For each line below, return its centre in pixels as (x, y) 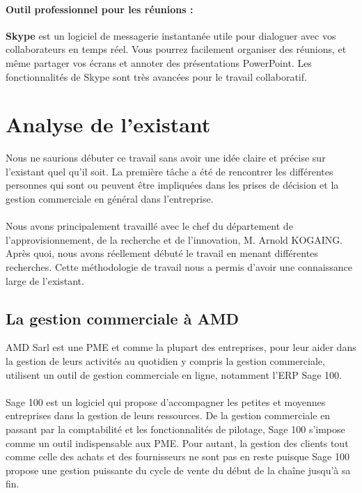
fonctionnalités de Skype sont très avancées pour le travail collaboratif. (156, 76)
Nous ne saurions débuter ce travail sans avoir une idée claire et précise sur (166, 158)
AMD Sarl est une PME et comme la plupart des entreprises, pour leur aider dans (181, 347)
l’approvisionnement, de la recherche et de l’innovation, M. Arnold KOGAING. (174, 239)
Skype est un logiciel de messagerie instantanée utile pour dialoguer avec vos (171, 35)
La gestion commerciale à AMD (123, 318)
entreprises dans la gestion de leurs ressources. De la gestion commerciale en (168, 415)
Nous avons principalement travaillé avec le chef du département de (149, 226)
